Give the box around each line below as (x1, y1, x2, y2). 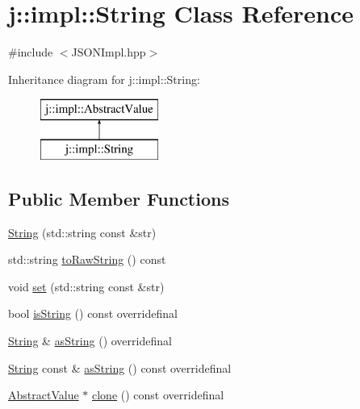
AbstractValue (8, 386, 79, 403)
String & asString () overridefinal (8, 332, 172, 349)
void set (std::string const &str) (8, 278, 165, 294)
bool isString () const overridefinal (8, 305, 178, 322)
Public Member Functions (8, 186, 229, 211)
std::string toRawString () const (8, 251, 166, 268)
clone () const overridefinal (91, 386, 224, 403)
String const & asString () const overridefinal (8, 359, 232, 376)
